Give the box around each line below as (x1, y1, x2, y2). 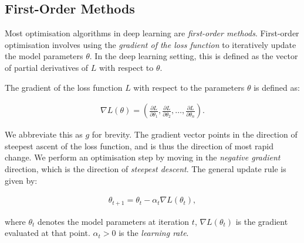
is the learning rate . (119, 227, 189, 239)
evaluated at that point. (5, 227, 90, 239)
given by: (5, 174, 38, 186)
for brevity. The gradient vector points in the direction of (92, 128, 298, 141)
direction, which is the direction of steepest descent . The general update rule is (5, 162, 286, 174)
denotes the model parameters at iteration (38, 215, 190, 227)
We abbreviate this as (5, 128, 83, 141)
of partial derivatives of (5, 61, 89, 73)
